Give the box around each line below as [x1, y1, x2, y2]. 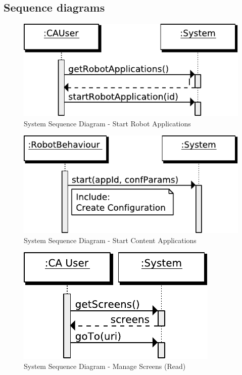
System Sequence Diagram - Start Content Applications [24, 235, 197, 245]
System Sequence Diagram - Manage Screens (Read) [24, 360, 186, 371]
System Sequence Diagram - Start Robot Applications [24, 118, 191, 128]
